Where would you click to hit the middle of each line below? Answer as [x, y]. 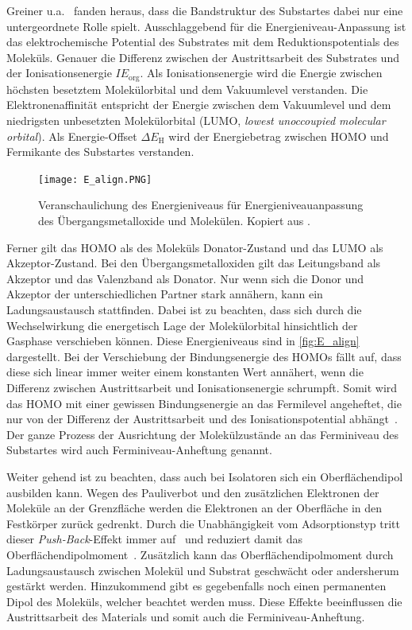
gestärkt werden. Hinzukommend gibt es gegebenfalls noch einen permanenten [196, 586]
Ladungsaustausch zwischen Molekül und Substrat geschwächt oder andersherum [203, 570]
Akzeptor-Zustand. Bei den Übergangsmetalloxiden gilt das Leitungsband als [194, 263]
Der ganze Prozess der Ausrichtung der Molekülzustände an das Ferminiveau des [202, 434]
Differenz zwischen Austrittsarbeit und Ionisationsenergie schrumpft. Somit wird [202, 387]
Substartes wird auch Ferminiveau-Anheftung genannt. [139, 450]
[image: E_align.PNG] [95, 179]
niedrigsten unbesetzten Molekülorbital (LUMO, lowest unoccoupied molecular [196, 121]
